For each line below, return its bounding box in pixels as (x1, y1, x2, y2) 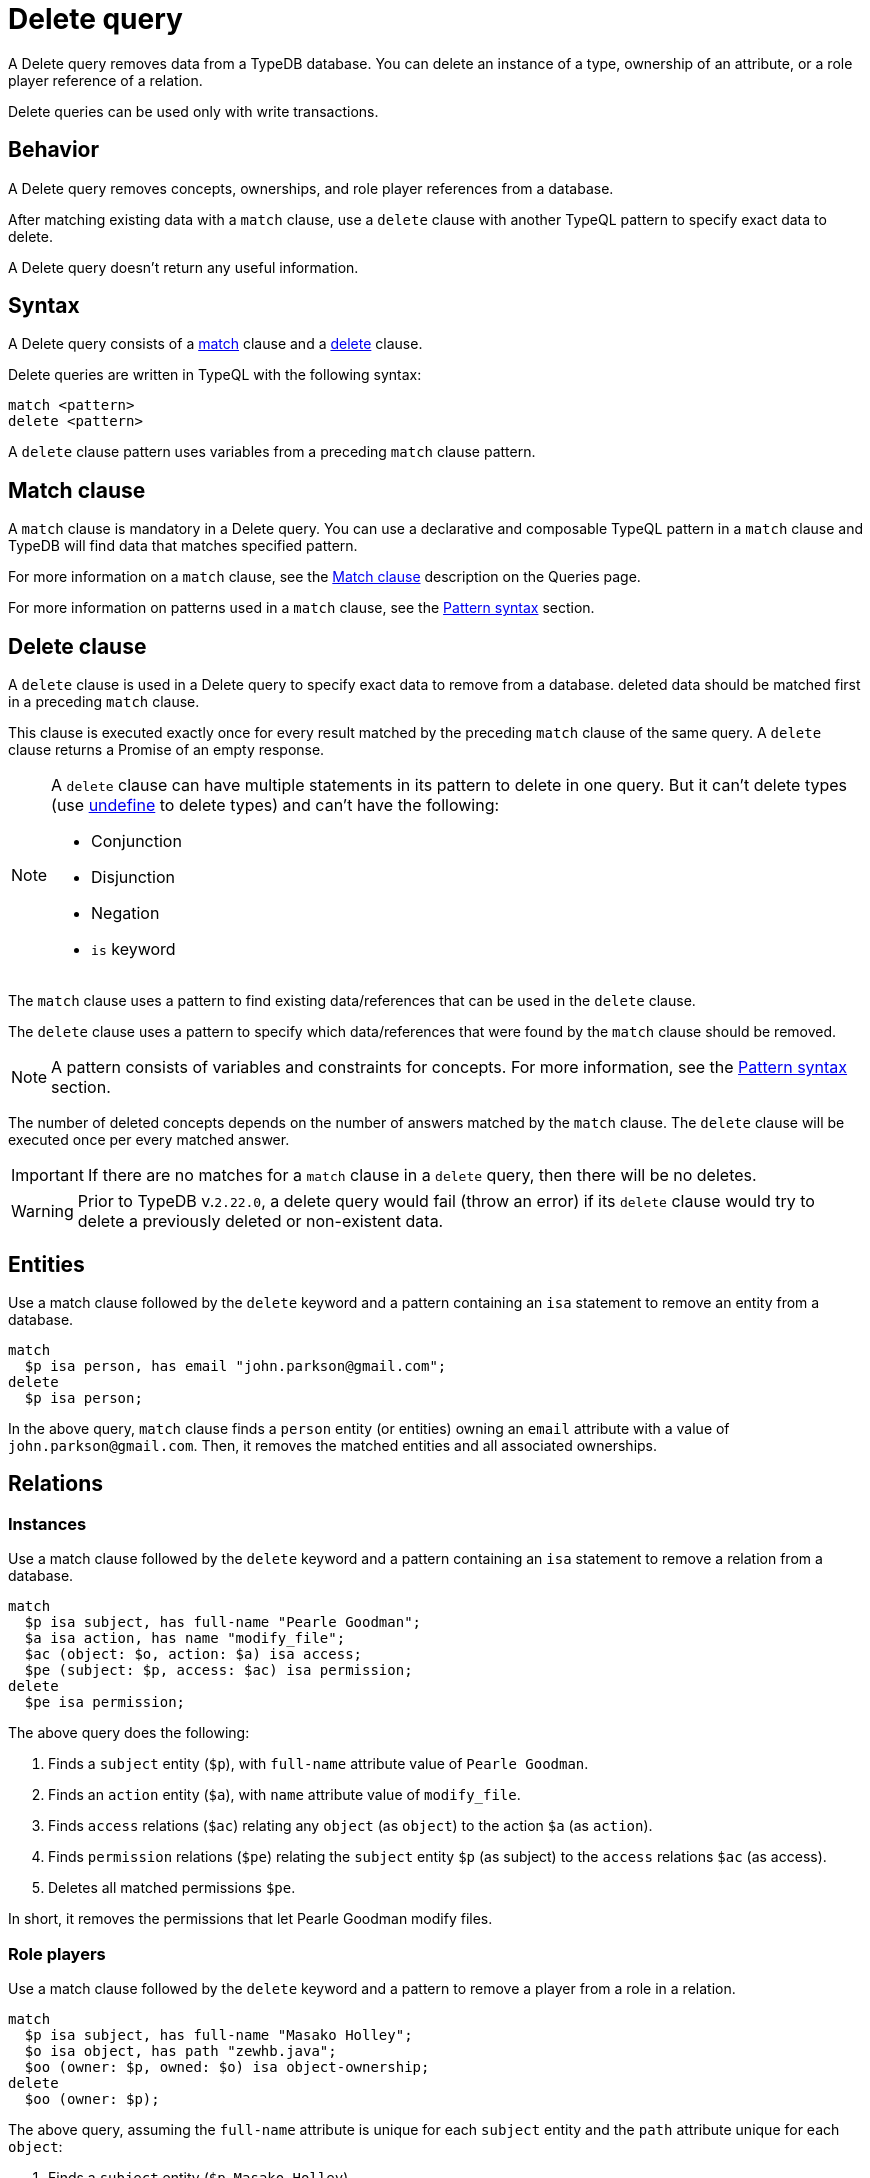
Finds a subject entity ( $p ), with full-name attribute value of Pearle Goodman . (48, 1755, 589, 1773)
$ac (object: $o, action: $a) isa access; (24, 1646, 363, 1663)
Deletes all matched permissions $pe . (48, 1879, 296, 1897)
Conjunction (91, 831, 182, 852)
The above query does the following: (8, 1724, 250, 1742)
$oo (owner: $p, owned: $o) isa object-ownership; (24, 2058, 430, 2075)
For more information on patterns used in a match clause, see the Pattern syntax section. (8, 599, 595, 617)
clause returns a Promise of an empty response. (8, 741, 325, 759)
